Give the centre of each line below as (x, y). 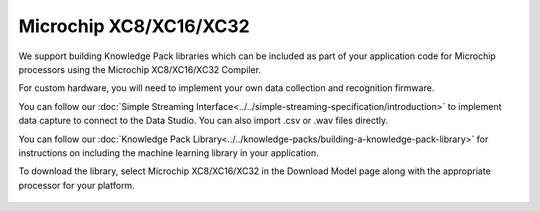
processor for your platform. (76, 185)
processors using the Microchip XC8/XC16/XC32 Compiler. (140, 69)
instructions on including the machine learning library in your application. (168, 152)
